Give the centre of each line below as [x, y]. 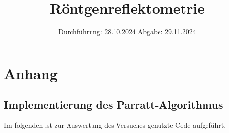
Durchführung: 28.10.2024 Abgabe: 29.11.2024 [127, 32]
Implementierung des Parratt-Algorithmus [114, 104]
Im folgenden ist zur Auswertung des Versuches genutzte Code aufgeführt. [115, 125]
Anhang [31, 73]
